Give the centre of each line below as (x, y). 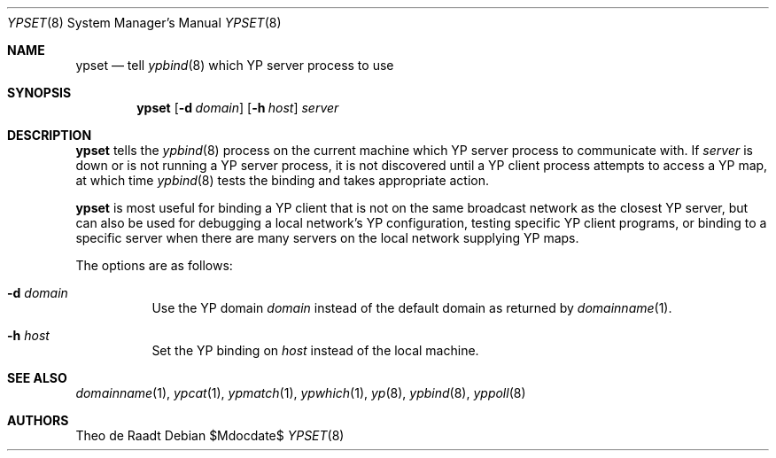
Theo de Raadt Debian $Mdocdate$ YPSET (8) (210, 435)
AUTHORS (38, 420)
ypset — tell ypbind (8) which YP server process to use (235, 65)
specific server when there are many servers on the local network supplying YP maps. (327, 238)
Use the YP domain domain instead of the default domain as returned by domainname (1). (412, 308)
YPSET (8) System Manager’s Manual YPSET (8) (144, 23)
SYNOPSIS (39, 93)
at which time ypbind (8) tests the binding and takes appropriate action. (283, 180)
